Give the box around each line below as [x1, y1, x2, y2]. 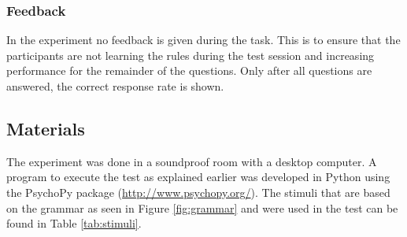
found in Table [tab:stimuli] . [6, 215, 142, 231]
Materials [6, 116, 85, 140]
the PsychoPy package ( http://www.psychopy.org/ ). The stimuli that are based [6, 183, 390, 200]
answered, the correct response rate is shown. [6, 78, 224, 94]
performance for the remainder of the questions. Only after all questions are [6, 62, 372, 79]
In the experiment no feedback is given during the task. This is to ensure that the [6, 31, 401, 48]
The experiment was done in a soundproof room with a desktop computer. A [6, 153, 377, 169]
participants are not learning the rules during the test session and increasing [6, 46, 375, 63]
